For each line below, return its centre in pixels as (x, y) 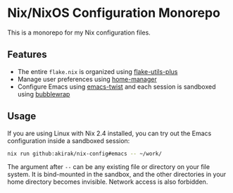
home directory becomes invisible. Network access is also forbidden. (108, 182)
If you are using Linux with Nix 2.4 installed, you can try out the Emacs (109, 133)
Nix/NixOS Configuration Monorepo (114, 13)
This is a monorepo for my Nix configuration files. (79, 32)
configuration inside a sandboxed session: (69, 141)
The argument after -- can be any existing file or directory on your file (108, 167)
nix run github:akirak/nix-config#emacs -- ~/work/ (84, 154)
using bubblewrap (44, 94)
